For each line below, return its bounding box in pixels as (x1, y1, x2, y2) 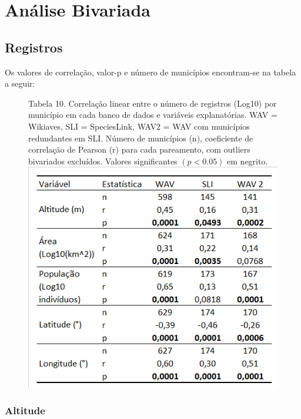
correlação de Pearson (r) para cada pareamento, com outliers (28, 143, 250, 156)
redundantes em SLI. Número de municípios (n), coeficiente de (28, 131, 253, 144)
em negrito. (227, 154, 268, 167)
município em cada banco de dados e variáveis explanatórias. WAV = (28, 108, 277, 121)
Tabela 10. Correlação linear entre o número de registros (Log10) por (28, 97, 277, 109)
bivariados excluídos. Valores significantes (28, 154, 178, 167)
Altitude (5, 403, 45, 418)
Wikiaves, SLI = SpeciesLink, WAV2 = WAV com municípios (28, 120, 250, 132)
